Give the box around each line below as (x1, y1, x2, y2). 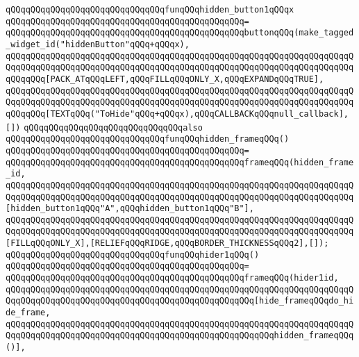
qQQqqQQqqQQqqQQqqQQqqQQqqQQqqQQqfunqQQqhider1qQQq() (6, 249, 260, 260)
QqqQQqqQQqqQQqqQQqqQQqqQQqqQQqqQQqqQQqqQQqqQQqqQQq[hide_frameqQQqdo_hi (6, 296, 354, 306)
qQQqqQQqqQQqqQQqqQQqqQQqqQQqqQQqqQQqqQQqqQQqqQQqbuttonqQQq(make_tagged (6, 28, 354, 38)
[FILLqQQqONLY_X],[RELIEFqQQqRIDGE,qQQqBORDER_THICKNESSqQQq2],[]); (6, 238, 329, 249)
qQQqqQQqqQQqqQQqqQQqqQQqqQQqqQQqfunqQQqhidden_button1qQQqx (6, 5, 294, 15)
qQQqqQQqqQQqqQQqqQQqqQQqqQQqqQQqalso (24, 122, 203, 133)
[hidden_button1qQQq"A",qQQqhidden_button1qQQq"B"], (6, 204, 254, 214)
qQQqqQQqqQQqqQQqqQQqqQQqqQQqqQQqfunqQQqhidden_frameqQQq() (6, 134, 290, 144)
